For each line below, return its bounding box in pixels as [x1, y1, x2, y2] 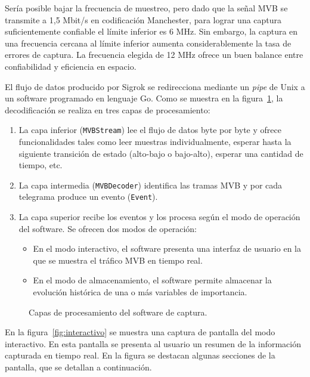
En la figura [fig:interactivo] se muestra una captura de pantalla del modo [5, 326, 275, 338]
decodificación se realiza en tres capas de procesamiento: [5, 103, 210, 116]
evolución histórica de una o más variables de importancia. [33, 286, 247, 298]
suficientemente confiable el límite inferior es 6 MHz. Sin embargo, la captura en [5, 25, 298, 38]
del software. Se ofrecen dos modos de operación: [18, 222, 197, 234]
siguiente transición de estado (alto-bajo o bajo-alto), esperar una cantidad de [18, 147, 303, 159]
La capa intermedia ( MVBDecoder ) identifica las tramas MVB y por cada [18, 178, 283, 191]
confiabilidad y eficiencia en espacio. [5, 60, 137, 72]
